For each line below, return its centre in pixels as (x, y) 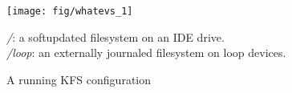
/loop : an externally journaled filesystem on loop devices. (146, 53)
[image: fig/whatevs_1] (70, 11)
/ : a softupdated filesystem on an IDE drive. (116, 36)
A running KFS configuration (79, 79)
